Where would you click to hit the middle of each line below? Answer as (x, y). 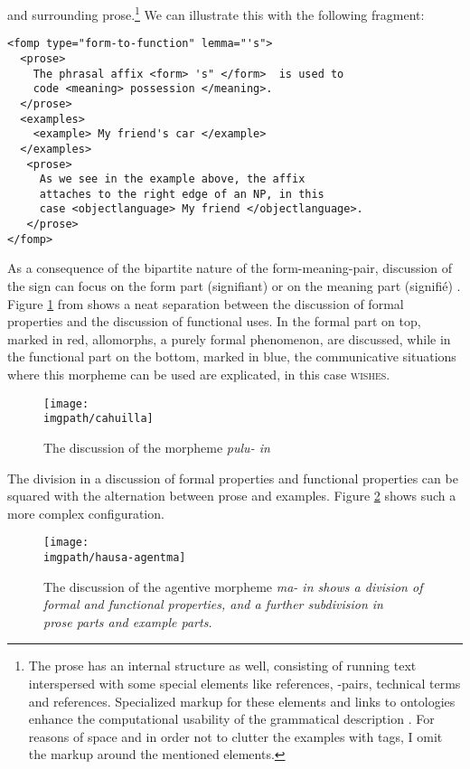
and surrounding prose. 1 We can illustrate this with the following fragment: (216, 13)
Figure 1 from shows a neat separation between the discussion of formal (206, 303)
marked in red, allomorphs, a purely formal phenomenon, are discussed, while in (229, 338)
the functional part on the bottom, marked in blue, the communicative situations (232, 356)
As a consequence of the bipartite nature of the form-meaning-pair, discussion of (230, 268)
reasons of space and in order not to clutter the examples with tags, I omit (235, 736)
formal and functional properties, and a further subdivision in (213, 604)
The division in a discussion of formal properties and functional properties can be (233, 478)
